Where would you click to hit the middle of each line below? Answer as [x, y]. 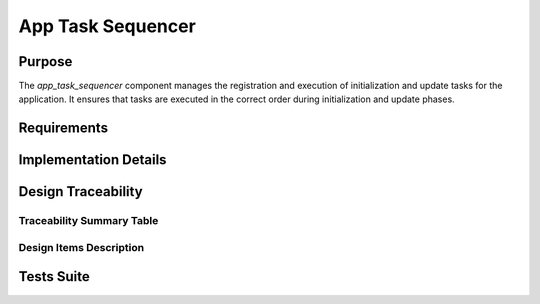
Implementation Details [92, 160]
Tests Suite [54, 276]
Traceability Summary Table [88, 221]
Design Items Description [81, 247]
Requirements [63, 128]
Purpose [45, 61]
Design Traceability [81, 191]
